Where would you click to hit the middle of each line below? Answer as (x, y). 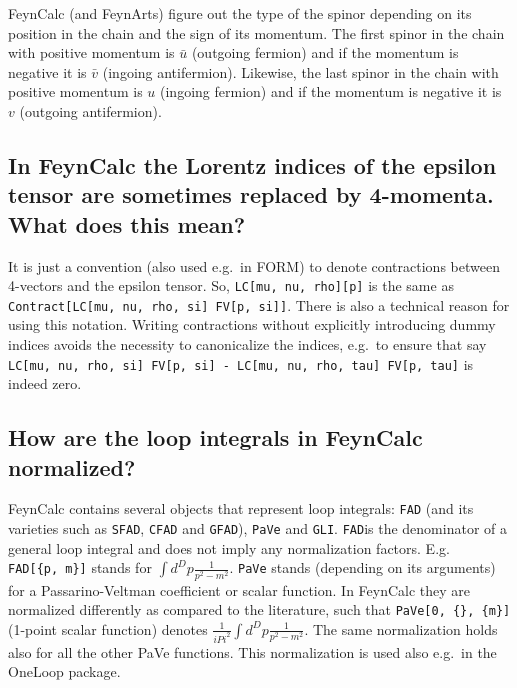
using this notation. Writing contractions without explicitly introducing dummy (252, 324)
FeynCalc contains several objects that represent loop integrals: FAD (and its (241, 508)
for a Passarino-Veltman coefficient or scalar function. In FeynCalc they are (239, 589)
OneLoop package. (64, 671)
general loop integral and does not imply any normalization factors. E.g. (229, 547)
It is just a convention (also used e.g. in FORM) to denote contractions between (254, 265)
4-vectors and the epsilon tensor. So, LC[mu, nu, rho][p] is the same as (231, 285)
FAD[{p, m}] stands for (80, 567)
